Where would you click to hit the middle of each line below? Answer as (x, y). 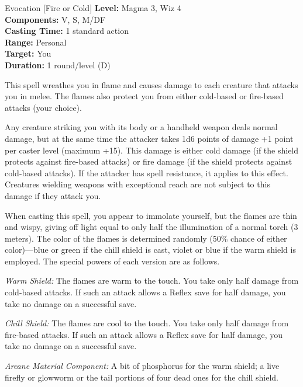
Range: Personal (36, 42)
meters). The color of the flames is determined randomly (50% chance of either (146, 238)
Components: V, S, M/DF (55, 19)
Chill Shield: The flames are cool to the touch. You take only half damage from (147, 323)
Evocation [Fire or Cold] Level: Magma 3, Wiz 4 (93, 8)
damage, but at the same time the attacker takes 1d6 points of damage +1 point (149, 138)
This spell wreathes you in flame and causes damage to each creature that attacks (151, 84)
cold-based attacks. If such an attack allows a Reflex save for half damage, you (145, 292)
